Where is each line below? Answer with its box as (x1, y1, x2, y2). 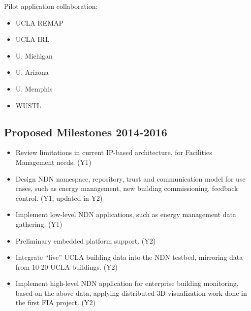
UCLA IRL (15, 34, 50, 44)
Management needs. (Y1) (15, 156, 92, 167)
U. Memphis (15, 83, 53, 93)
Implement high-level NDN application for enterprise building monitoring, (15, 278, 239, 288)
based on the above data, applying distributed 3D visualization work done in (15, 287, 247, 298)
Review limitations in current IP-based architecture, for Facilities (15, 147, 212, 157)
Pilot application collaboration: (4, 1, 98, 11)
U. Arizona (15, 67, 49, 77)
